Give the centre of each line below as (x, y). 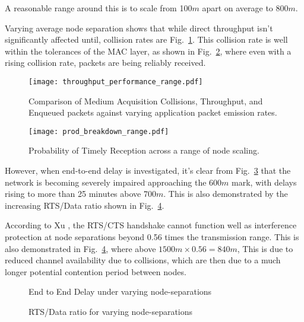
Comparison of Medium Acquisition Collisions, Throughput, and (146, 101)
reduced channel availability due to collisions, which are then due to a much (143, 260)
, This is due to (265, 248)
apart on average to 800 (245, 8)
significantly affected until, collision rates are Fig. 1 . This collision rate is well (146, 39)
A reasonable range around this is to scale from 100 (99, 8)
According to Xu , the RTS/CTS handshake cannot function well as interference (151, 225)
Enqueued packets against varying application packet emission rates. (153, 112)
